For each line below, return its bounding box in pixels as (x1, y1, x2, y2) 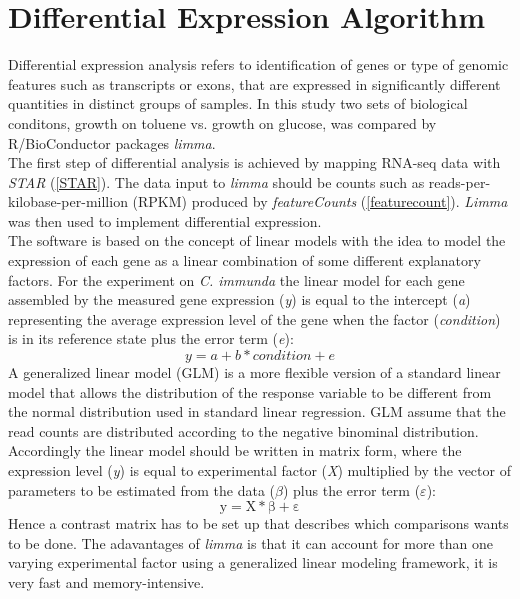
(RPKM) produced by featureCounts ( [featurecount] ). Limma (132, 191, 508, 212)
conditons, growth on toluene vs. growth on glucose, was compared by (8, 112, 437, 133)
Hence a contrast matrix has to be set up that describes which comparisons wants (8, 513, 509, 534)
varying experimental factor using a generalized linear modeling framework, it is (8, 552, 498, 573)
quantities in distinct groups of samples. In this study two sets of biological (8, 93, 468, 114)
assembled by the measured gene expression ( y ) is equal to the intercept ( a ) (8, 289, 471, 310)
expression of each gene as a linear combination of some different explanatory (8, 250, 481, 271)
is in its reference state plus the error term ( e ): (8, 328, 294, 349)
